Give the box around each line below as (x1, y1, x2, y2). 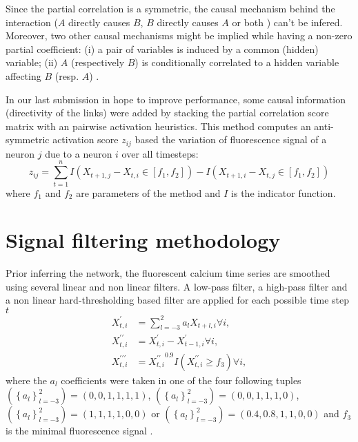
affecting (6, 68, 41, 83)
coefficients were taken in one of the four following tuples (61, 372, 301, 387)
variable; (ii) (6, 55, 58, 70)
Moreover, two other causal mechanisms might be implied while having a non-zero (6, 28, 352, 43)
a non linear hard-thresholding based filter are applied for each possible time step (6, 293, 350, 307)
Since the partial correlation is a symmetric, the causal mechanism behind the (6, 1, 335, 15)
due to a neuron (45, 146, 112, 160)
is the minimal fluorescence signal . (6, 423, 153, 438)
